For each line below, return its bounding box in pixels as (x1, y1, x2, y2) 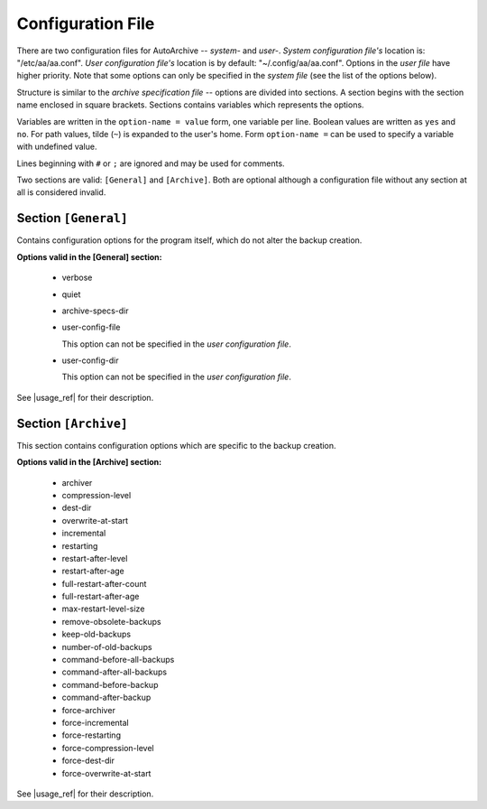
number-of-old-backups (61, 641, 152, 652)
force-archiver (61, 704, 116, 715)
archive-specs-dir (61, 305, 129, 316)
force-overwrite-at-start (61, 767, 152, 778)
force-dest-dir (61, 755, 115, 767)
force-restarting (61, 730, 122, 740)
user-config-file (61, 321, 121, 333)
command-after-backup (61, 692, 152, 703)
